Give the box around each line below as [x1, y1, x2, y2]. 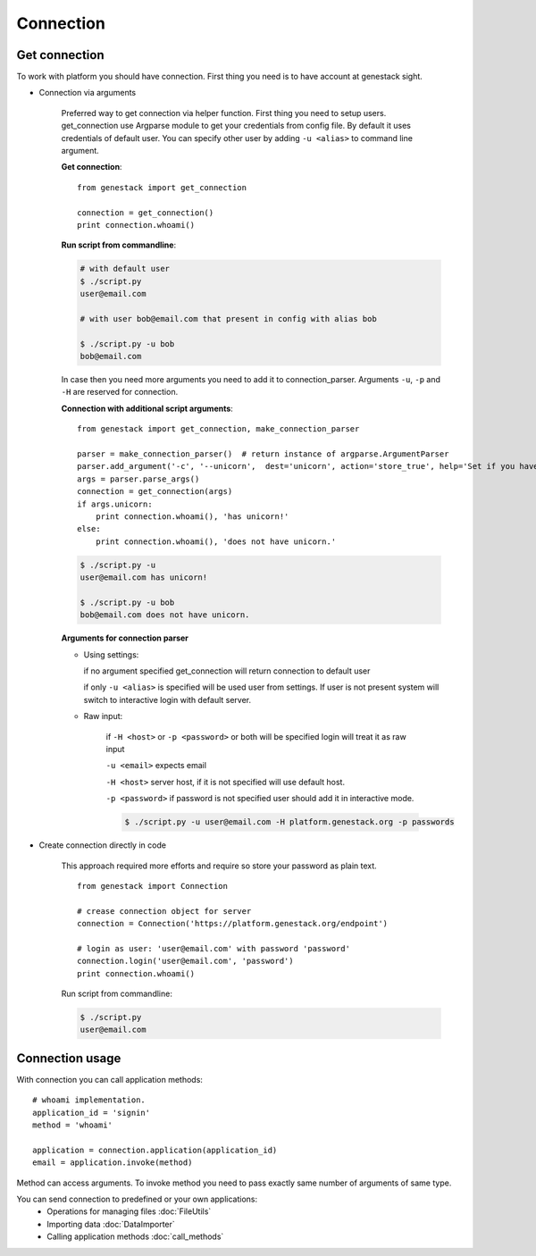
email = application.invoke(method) [32, 1158, 193, 1168]
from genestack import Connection [77, 881, 228, 891]
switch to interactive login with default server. [83, 694, 252, 705]
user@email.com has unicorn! [80, 573, 208, 582]
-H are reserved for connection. [61, 387, 179, 398]
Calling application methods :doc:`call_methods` [46, 1231, 224, 1242]
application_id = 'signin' [32, 1108, 151, 1118]
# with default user [80, 264, 170, 274]
